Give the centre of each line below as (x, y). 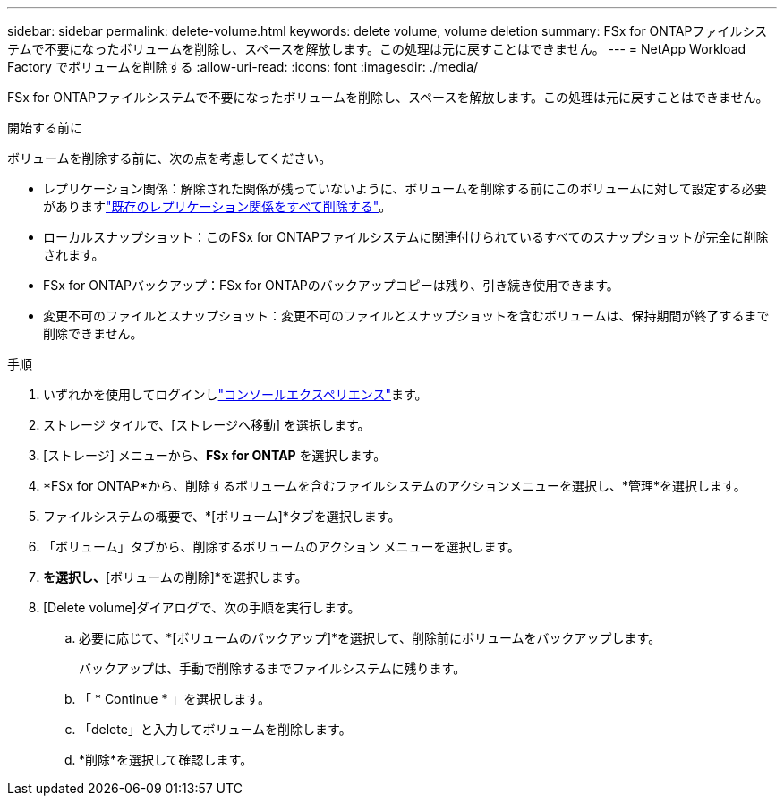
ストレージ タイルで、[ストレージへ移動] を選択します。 (207, 425)
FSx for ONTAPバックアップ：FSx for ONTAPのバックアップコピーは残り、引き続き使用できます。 (331, 285)
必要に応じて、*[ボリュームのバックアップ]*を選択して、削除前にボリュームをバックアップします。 (370, 638)
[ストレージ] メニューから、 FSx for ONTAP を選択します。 (215, 455)
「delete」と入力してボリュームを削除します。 (215, 729)
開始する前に (45, 128)
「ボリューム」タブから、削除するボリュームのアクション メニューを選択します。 (281, 547)
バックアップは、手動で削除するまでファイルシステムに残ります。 (273, 668)
